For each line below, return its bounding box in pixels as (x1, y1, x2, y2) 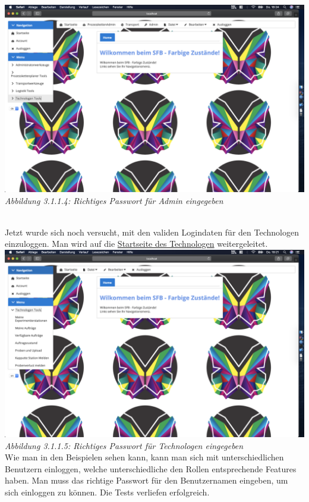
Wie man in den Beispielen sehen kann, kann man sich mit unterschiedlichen (5, 451, 284, 463)
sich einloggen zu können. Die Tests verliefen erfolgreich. (5, 485, 210, 498)
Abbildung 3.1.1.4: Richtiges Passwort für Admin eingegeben (5, 194, 223, 206)
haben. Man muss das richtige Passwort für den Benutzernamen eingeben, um (5, 474, 288, 487)
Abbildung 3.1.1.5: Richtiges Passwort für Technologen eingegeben (5, 439, 244, 451)
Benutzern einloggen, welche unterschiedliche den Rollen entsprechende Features (5, 462, 297, 475)
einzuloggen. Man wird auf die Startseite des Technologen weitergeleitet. (5, 237, 268, 250)
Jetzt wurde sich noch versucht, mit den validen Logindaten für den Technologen (5, 225, 299, 238)
